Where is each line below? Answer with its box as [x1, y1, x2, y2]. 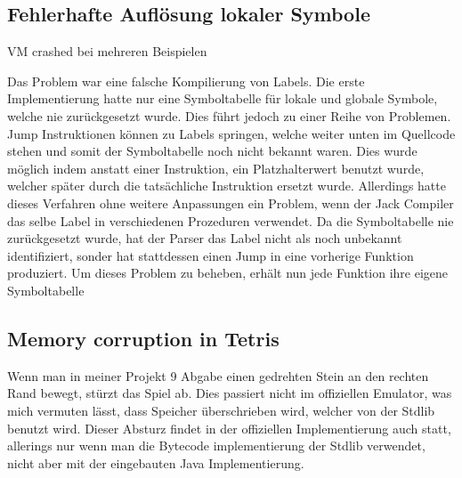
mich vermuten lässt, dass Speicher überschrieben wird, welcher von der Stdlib [7, 401, 435, 419]
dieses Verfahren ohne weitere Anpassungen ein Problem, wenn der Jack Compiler [7, 193, 454, 212]
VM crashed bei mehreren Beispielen [7, 42, 207, 61]
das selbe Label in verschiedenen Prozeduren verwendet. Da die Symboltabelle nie [7, 211, 454, 230]
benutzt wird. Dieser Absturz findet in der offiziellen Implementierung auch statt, [7, 418, 451, 437]
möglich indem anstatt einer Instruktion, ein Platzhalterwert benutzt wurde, [7, 158, 425, 177]
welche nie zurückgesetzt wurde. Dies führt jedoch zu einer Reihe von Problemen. [7, 106, 451, 125]
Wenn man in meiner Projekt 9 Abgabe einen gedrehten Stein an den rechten [7, 366, 429, 385]
